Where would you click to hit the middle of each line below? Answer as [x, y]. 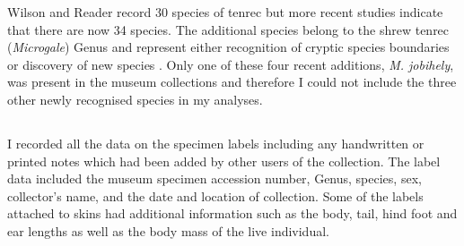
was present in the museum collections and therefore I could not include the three [232, 82]
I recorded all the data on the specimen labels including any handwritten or [216, 143]
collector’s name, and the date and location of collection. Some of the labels [215, 195]
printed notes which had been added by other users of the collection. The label [224, 161]
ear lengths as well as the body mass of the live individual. [168, 230]
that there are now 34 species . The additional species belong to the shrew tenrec [228, 29]
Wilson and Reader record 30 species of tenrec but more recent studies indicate [225, 12]
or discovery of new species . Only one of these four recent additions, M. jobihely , [231, 64]
